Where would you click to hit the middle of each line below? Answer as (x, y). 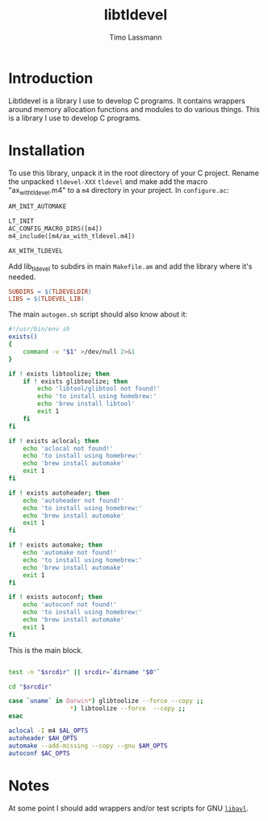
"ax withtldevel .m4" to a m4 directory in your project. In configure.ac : (119, 191)
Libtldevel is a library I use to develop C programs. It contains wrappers (127, 101)
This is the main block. (46, 650)
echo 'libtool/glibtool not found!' (99, 389)
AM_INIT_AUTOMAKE (38, 207)
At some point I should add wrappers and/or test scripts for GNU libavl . (128, 808)
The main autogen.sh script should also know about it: (98, 314)
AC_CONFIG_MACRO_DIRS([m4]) (56, 229)
